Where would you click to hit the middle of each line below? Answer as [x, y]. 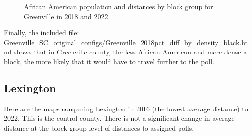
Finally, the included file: [42, 33]
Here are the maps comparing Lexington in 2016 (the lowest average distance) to [126, 108]
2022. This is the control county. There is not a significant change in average [119, 118]
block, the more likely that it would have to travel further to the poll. [109, 61]
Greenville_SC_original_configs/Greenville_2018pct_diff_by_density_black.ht [126, 42]
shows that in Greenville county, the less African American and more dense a [130, 52]
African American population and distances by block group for [118, 6]
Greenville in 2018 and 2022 [66, 16]
